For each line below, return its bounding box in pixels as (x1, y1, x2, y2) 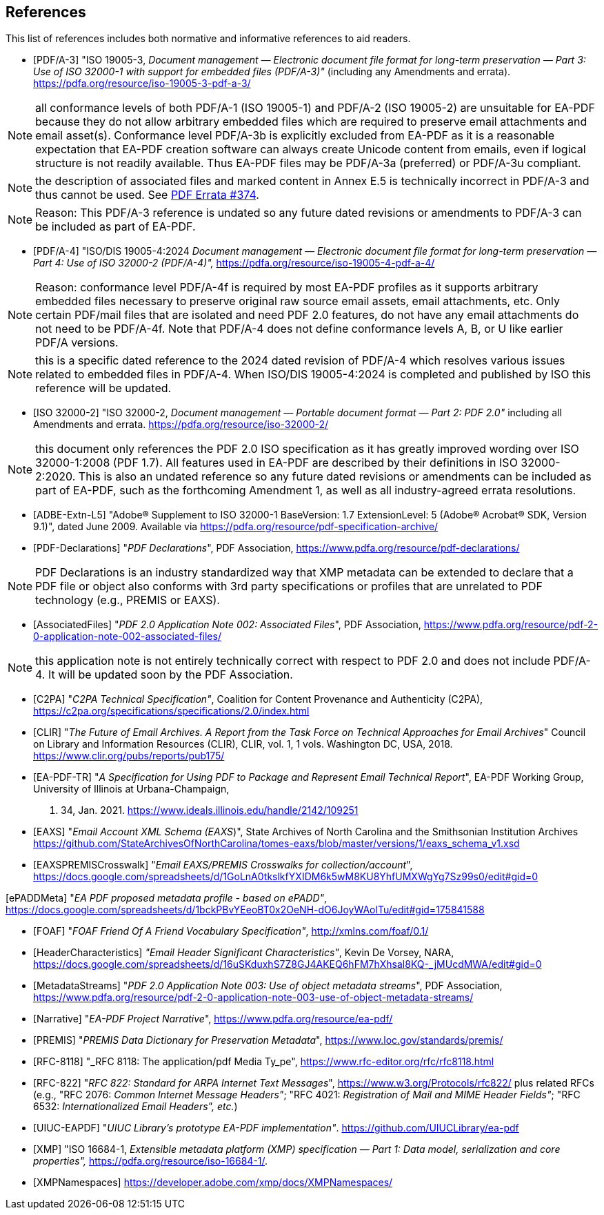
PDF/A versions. (35, 336, 119, 350)
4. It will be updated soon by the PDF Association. (35, 668, 293, 682)
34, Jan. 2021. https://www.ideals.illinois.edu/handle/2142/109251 (61, 804, 359, 817)
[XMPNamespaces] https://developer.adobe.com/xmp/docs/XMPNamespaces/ (33, 1176, 393, 1189)
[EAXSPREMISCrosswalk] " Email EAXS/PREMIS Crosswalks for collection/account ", (33, 859, 413, 871)
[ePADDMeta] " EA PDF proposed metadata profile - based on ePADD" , (6, 892, 328, 904)
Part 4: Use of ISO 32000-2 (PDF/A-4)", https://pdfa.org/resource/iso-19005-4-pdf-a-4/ (33, 257, 435, 269)
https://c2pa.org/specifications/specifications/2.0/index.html (33, 705, 310, 717)
